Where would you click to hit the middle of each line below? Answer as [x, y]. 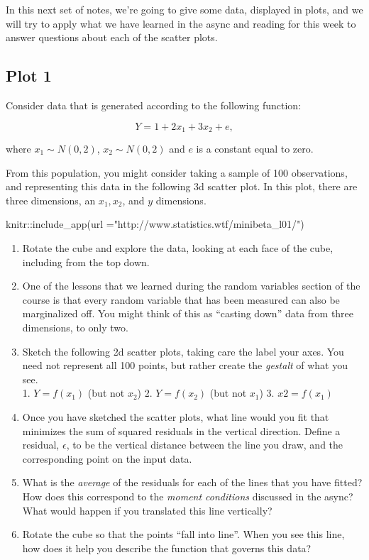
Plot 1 [29, 76]
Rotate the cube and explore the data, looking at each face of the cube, [178, 248]
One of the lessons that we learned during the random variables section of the [191, 286]
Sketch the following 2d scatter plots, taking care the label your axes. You [183, 351]
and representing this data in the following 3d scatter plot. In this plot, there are [182, 186]
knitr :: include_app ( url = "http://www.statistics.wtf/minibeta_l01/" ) [155, 224]
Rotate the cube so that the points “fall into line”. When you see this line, [183, 534]
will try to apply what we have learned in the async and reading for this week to [181, 23]
